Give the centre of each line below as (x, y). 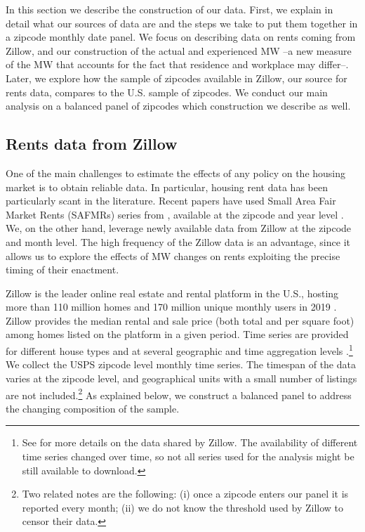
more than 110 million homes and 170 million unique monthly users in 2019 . (171, 307)
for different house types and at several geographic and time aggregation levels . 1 (179, 350)
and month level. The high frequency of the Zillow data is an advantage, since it (178, 241)
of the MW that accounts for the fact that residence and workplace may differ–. (177, 64)
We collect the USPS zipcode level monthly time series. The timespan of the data (181, 364)
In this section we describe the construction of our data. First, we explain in (170, 9)
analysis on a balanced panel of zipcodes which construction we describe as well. (178, 106)
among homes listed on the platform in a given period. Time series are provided (177, 334)
